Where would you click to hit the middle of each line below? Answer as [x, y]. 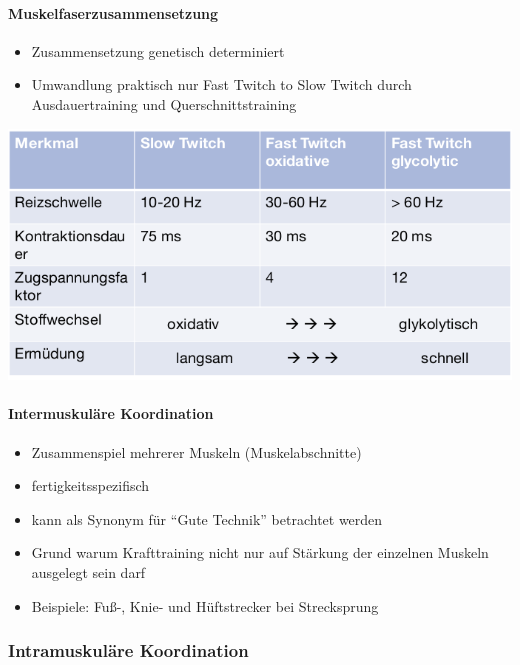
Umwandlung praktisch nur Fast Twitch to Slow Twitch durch [221, 84]
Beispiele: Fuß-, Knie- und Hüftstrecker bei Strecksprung [205, 605]
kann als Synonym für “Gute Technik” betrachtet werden [207, 518]
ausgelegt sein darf [88, 571]
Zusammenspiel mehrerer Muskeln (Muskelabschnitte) [196, 451]
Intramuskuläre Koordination [128, 650]
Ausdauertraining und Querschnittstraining [164, 103]
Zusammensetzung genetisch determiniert [158, 50]
